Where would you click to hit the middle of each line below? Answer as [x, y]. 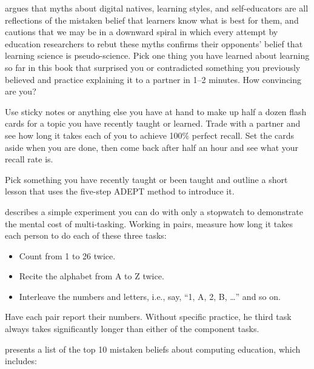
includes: [21, 361]
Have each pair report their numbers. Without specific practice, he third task [148, 317]
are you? [21, 91]
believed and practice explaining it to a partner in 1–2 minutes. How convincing [153, 79]
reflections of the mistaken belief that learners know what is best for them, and [152, 20]
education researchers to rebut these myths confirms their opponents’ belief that [154, 43]
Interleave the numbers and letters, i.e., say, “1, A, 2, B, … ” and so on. [150, 296]
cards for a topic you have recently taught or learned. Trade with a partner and [153, 123]
